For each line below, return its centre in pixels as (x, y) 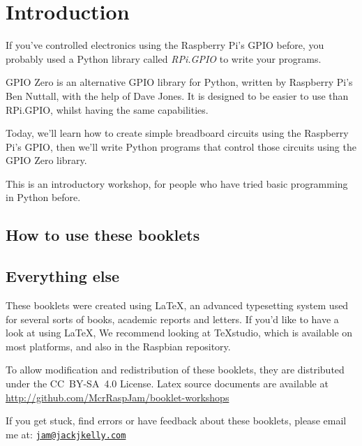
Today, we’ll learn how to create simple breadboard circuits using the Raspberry (177, 133)
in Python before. (43, 197)
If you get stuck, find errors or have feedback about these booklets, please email (176, 421)
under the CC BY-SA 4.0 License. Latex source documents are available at (167, 384)
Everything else (63, 276)
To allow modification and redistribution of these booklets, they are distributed (175, 370)
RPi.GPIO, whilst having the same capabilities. (107, 109)
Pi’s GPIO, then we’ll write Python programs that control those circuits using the (181, 146)
